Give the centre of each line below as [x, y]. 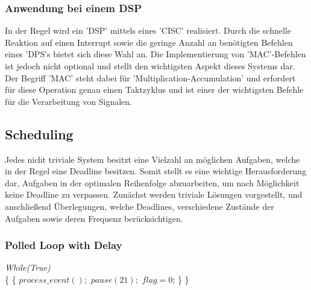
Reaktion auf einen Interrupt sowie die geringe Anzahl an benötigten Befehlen [149, 42]
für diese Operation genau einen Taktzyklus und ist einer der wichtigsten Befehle [154, 90]
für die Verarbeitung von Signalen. [68, 101]
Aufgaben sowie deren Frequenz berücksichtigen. [94, 218]
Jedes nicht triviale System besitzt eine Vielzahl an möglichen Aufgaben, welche [152, 159]
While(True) [28, 267]
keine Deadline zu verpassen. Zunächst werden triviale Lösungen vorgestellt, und [154, 194]
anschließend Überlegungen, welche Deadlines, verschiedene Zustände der [140, 206]
